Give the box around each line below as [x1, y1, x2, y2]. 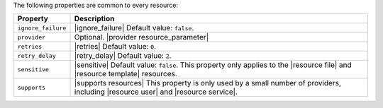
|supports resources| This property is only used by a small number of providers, [74, 78, 342, 88]
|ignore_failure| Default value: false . [74, 23, 194, 33]
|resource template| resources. [74, 69, 177, 79]
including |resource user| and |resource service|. [74, 87, 238, 97]
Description [74, 14, 115, 24]
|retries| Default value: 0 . [74, 42, 157, 52]
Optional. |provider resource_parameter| [74, 32, 209, 42]
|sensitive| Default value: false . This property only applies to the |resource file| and [74, 60, 353, 70]
